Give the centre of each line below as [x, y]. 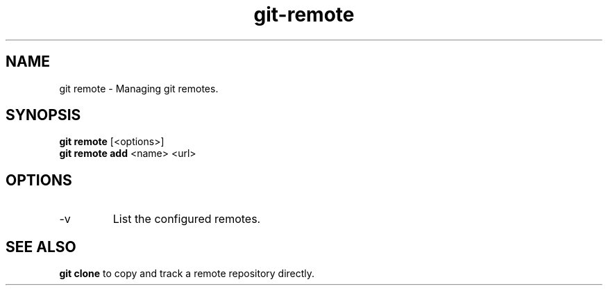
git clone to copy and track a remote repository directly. [187, 274]
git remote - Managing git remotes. [139, 88]
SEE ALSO [41, 247]
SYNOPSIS [43, 115]
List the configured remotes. [187, 219]
